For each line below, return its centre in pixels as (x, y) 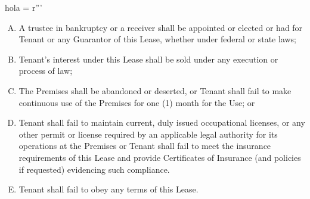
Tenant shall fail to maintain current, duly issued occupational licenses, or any (162, 122)
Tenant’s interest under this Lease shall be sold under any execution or (148, 59)
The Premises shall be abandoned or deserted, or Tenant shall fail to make (155, 90)
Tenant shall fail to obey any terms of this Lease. (108, 189)
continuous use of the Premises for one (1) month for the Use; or (137, 102)
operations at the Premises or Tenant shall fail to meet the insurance (145, 146)
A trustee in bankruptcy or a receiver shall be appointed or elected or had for (161, 27)
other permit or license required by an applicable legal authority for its (148, 134)
